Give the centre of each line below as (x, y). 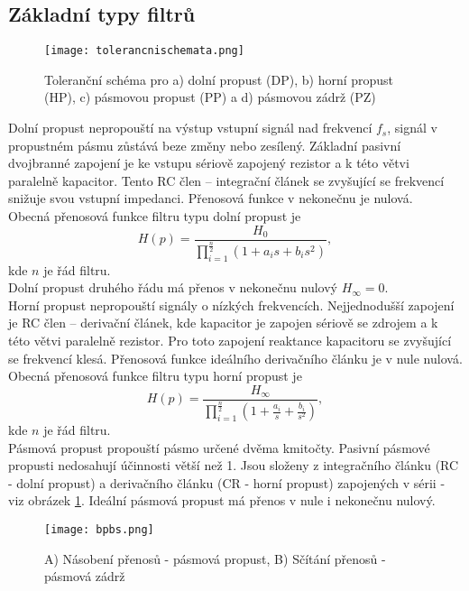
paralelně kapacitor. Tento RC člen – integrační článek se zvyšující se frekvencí (226, 180)
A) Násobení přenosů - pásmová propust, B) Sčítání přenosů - (215, 558)
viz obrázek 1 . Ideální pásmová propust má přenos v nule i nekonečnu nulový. (222, 500)
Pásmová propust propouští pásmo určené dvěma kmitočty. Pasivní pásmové (219, 447)
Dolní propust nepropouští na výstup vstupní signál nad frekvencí (190, 128)
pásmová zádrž (85, 576)
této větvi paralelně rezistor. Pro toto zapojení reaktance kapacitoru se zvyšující (230, 341)
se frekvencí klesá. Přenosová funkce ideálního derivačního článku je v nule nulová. (235, 358)
